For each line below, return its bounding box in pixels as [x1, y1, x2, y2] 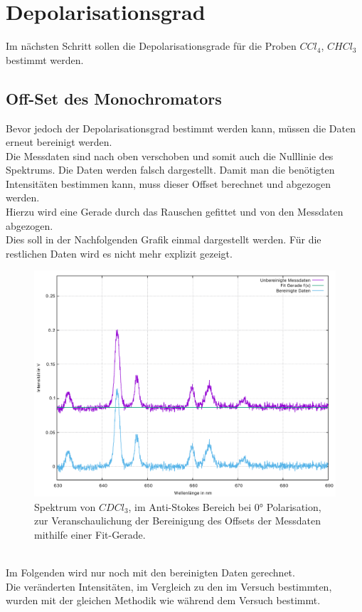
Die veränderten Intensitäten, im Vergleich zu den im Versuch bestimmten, [6, 579, 332, 593]
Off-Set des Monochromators [6, 87, 222, 109]
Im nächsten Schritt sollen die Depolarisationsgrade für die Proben [6, 38, 297, 53]
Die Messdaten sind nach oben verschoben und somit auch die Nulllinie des [6, 148, 334, 163]
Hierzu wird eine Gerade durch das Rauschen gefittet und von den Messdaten [6, 204, 344, 219]
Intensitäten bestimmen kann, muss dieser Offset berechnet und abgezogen [6, 176, 331, 191]
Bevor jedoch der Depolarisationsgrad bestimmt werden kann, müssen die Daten [6, 120, 356, 135]
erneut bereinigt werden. [6, 134, 112, 149]
